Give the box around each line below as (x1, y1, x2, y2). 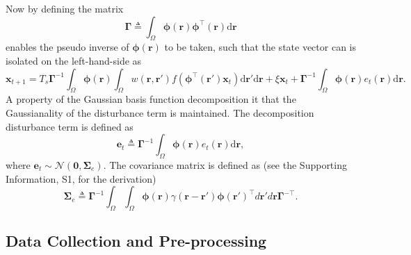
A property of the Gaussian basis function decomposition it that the (6, 92, 296, 106)
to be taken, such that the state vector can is (164, 40, 357, 54)
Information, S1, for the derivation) (6, 171, 156, 186)
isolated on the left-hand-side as (6, 53, 142, 67)
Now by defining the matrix (6, 1, 124, 15)
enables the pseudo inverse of (6, 40, 129, 54)
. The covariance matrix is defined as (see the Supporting (103, 157, 347, 172)
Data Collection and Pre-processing (6, 230, 267, 252)
